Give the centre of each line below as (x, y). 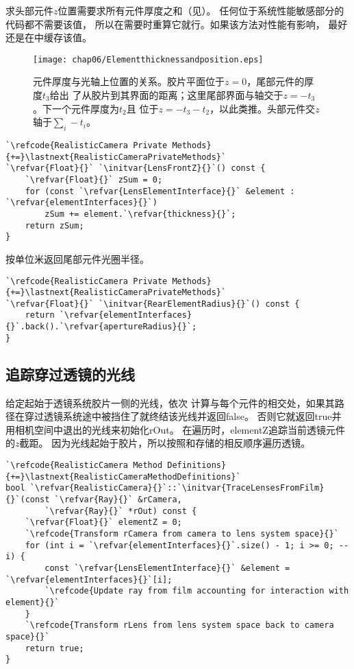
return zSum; (54, 225)
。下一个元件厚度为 (76, 108)
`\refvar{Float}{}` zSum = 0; (94, 179)
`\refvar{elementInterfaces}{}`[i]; (89, 579)
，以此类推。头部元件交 (263, 108)
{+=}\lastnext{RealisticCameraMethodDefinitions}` (123, 477)
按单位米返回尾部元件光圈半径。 (77, 258)
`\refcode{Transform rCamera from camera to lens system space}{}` (182, 533)
